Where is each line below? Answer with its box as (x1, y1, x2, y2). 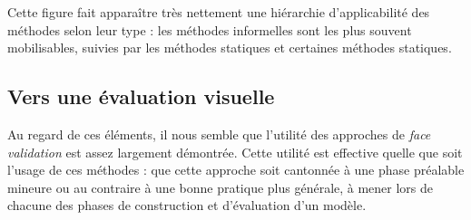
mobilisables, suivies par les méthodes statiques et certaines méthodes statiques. (7, 38, 452, 57)
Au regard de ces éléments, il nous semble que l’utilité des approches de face (7, 124, 431, 143)
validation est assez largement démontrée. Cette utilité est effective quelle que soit (7, 142, 463, 161)
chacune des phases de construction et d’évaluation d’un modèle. (7, 196, 367, 215)
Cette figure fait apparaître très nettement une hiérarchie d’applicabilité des (7, 3, 430, 21)
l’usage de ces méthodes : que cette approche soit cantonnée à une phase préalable (7, 160, 465, 179)
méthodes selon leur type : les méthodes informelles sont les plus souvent (7, 20, 412, 39)
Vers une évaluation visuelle (7, 82, 275, 110)
